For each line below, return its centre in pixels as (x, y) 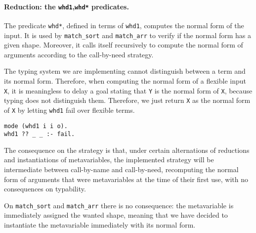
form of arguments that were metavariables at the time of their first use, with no (126, 179)
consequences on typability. (45, 189)
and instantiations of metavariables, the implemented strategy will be (109, 160)
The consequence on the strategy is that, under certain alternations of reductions (127, 150)
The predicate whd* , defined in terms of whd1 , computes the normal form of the (124, 25)
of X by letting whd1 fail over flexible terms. (69, 110)
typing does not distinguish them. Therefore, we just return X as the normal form (127, 100)
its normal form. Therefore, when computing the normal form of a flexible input (125, 80)
